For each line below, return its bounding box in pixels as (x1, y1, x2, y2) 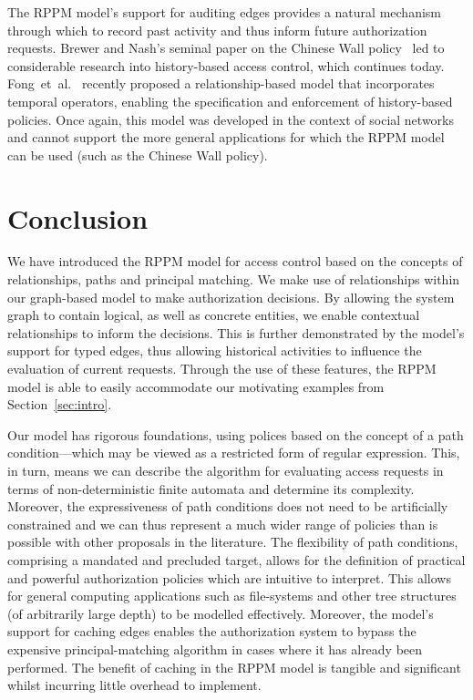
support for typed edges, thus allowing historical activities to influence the (7, 341, 422, 360)
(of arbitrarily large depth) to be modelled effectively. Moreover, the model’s (7, 603, 434, 623)
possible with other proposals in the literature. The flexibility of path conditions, (7, 532, 458, 551)
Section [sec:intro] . (7, 395, 112, 414)
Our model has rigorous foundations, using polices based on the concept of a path (7, 425, 464, 444)
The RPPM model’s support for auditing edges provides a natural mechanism (7, 3, 441, 21)
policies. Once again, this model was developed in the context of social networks (7, 109, 454, 129)
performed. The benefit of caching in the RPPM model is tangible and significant (7, 657, 461, 676)
